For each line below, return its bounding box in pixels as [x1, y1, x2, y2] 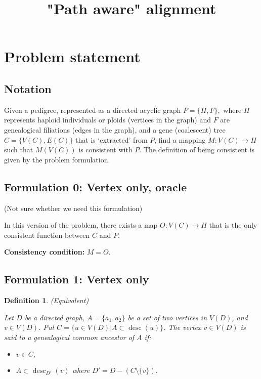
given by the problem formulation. [4, 154, 110, 164]
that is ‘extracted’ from [75, 134, 148, 145]
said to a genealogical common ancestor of [4, 331, 135, 342]
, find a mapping [154, 134, 206, 145]
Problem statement [4, 46, 141, 67]
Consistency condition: [4, 246, 85, 257]
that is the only [209, 220, 257, 230]
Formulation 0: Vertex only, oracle [4, 179, 187, 194]
